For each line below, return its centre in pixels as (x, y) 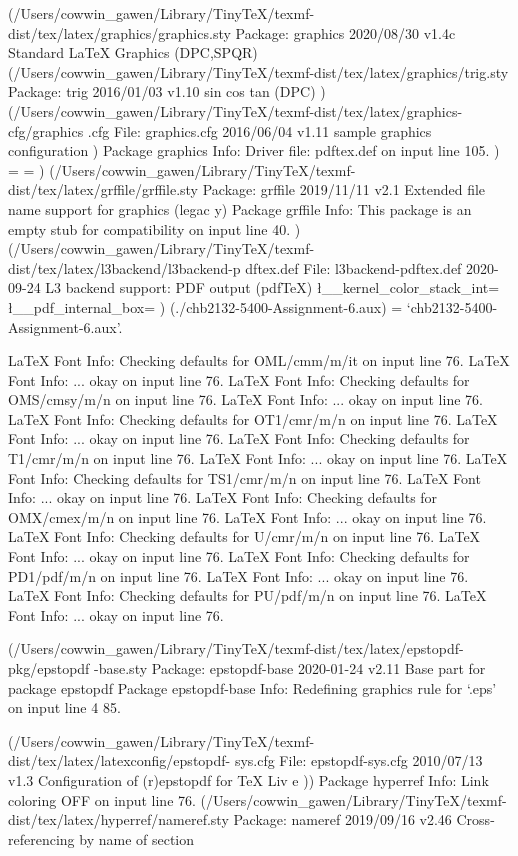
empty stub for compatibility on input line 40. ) (154, 228)
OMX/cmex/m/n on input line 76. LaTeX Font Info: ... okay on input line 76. (247, 516)
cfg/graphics (46, 130)
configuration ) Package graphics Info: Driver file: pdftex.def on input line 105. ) (254, 150)
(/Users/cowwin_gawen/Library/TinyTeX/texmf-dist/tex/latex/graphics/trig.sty (258, 71)
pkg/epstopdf (49, 668)
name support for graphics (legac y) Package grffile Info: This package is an (240, 208)
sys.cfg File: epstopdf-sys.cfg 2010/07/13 (358, 760)
